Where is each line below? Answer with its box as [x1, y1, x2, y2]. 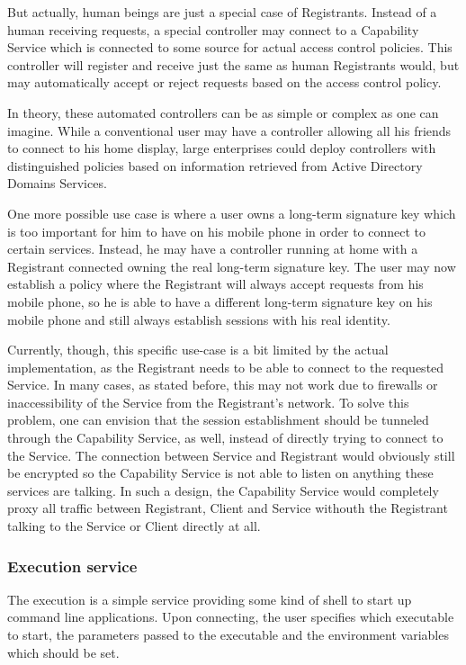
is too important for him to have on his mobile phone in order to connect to [7, 221, 426, 240]
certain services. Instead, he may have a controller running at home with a [7, 239, 418, 258]
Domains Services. [7, 174, 107, 193]
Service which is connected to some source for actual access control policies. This [7, 38, 453, 57]
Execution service [7, 554, 138, 577]
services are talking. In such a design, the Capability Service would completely [7, 481, 439, 499]
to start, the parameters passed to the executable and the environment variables [7, 625, 449, 644]
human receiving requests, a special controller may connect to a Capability [7, 20, 419, 39]
